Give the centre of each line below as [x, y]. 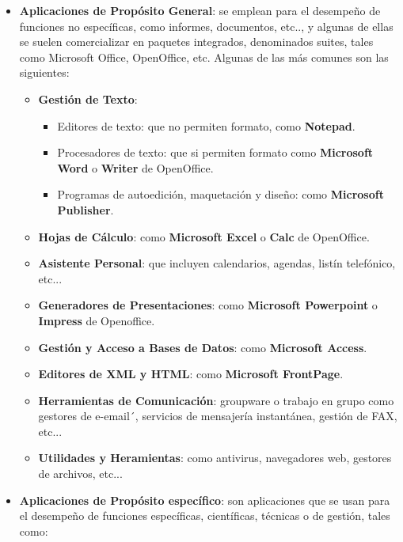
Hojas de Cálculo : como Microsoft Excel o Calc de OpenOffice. [204, 236]
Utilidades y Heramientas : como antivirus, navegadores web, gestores [215, 458]
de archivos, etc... [80, 474]
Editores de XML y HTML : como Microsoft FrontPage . [191, 374]
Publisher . [86, 209]
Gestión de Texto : [88, 99]
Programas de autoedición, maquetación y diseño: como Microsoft [221, 194]
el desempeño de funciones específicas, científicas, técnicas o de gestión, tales [205, 515]
